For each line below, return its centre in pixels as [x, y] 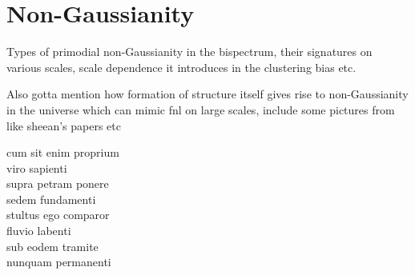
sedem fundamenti [51, 199]
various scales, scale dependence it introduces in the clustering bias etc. [181, 67]
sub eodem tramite [52, 246]
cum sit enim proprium [63, 152]
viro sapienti [37, 167]
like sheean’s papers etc [64, 125]
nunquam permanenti [59, 262]
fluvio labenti [39, 231]
